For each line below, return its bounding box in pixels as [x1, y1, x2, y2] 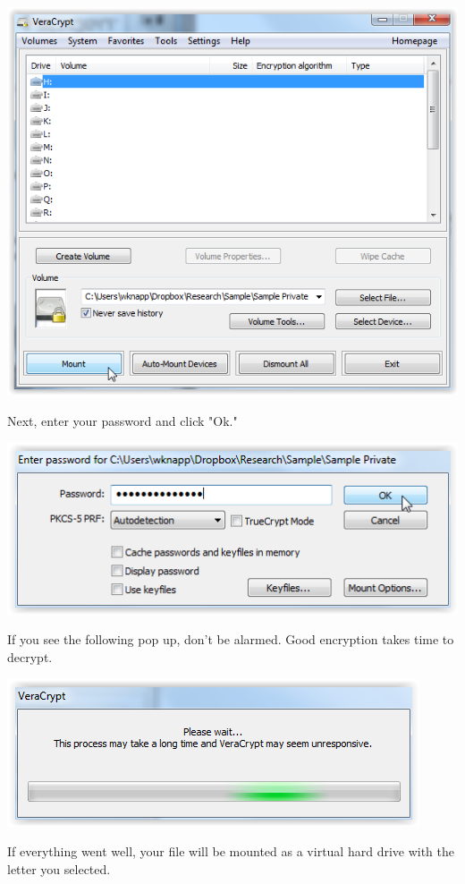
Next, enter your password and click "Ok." [7, 411, 238, 429]
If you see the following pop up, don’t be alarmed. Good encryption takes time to [7, 630, 454, 649]
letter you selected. [7, 859, 111, 878]
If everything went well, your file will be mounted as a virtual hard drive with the [7, 842, 455, 861]
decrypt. [7, 647, 53, 666]
